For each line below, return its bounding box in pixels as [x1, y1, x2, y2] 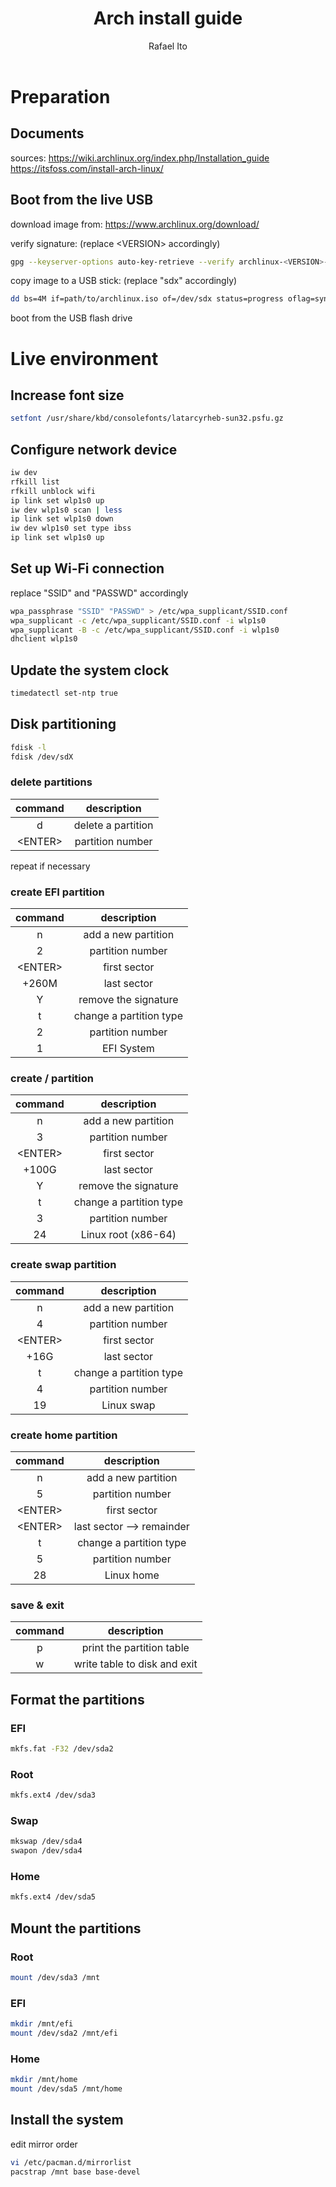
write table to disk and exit [73, 1657, 198, 1671]
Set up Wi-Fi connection [10, 560, 165, 577]
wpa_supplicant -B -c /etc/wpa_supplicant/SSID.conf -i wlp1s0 [10, 625, 280, 635]
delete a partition [73, 818, 154, 832]
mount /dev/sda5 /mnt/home [10, 2084, 123, 2094]
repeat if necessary [10, 860, 91, 872]
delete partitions [10, 775, 93, 789]
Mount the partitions [10, 1920, 142, 1937]
